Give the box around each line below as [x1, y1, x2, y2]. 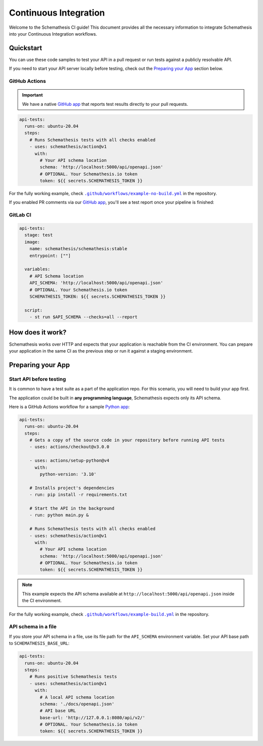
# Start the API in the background [29, 505, 114, 511]
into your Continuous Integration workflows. [9, 31, 97, 37]
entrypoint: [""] [29, 253, 71, 258]
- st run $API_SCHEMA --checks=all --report [29, 314, 138, 320]
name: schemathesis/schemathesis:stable [29, 246, 128, 252]
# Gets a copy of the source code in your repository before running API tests [29, 437, 225, 443]
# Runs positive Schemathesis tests [29, 674, 117, 680]
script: [24, 307, 43, 313]
